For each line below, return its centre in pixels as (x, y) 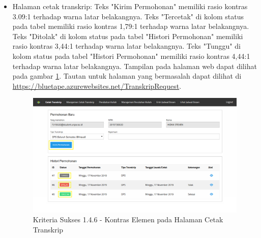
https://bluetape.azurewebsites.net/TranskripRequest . (97, 86)
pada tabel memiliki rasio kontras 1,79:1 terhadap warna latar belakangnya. (131, 26)
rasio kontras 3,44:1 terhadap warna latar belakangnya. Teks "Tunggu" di (126, 46)
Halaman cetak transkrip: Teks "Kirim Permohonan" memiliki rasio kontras (130, 6)
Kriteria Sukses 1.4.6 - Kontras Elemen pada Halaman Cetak (128, 219)
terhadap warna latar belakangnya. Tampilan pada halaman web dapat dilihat (135, 66)
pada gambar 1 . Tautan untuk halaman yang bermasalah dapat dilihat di (127, 76)
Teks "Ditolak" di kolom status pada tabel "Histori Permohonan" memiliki (128, 36)
